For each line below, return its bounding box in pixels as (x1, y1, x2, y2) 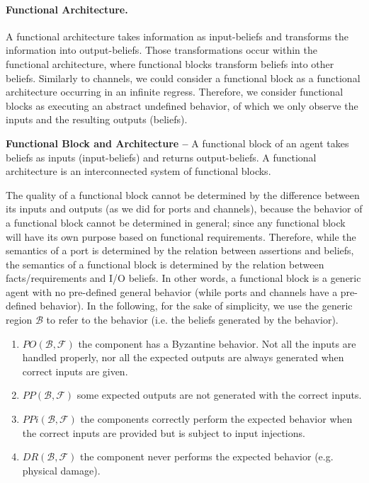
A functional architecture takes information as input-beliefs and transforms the (6, 28, 349, 43)
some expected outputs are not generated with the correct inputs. (76, 387, 362, 402)
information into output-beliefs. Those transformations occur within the (6, 42, 317, 57)
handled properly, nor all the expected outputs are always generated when (22, 350, 344, 365)
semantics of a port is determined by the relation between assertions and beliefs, (6, 243, 354, 258)
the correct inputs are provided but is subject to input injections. (22, 425, 305, 440)
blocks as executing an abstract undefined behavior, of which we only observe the (6, 98, 358, 113)
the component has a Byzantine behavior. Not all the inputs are (78, 336, 356, 351)
